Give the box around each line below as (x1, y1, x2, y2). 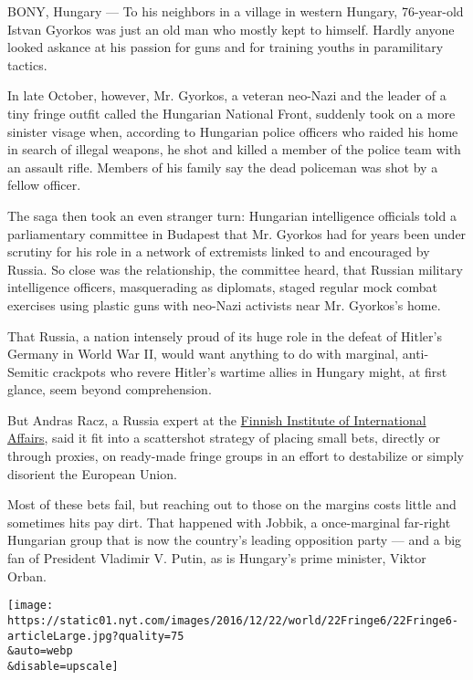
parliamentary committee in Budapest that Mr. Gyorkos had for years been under (7, 224, 467, 243)
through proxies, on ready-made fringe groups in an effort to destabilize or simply (7, 446, 464, 466)
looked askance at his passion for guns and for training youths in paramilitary (7, 37, 444, 57)
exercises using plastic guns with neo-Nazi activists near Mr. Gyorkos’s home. (7, 295, 441, 314)
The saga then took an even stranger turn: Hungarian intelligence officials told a (7, 205, 457, 225)
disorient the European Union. (7, 464, 177, 483)
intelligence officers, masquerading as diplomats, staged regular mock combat (7, 277, 438, 297)
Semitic (7, 361, 49, 381)
